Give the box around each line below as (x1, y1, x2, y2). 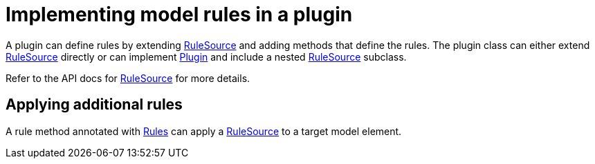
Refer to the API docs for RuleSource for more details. (6, 72, 250, 84)
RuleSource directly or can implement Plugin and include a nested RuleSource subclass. (6, 50, 407, 63)
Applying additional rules (6, 96, 183, 114)
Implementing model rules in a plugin (6, 3, 353, 26)
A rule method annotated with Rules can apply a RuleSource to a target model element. (6, 125, 402, 137)
